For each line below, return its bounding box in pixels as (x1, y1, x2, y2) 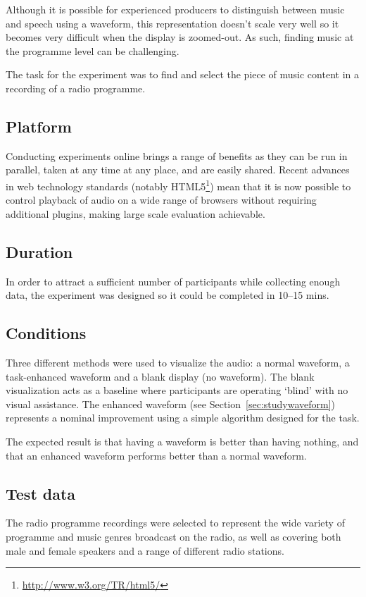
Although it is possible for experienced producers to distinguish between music (6, 2, 345, 16)
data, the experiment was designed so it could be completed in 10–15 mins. (6, 288, 329, 302)
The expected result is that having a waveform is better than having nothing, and (6, 433, 359, 448)
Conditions (6, 322, 87, 344)
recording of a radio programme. (6, 80, 146, 95)
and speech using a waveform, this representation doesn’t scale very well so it (6, 16, 339, 30)
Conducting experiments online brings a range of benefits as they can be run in (6, 148, 348, 163)
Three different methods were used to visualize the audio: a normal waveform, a (6, 355, 350, 369)
